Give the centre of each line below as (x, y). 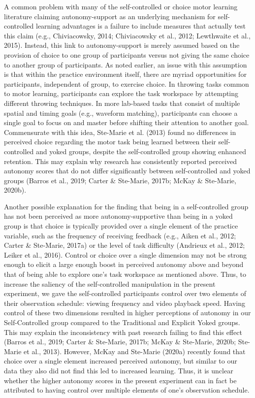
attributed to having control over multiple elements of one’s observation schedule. (127, 390)
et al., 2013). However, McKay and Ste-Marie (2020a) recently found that (135, 351)
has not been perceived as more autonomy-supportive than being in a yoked (118, 216)
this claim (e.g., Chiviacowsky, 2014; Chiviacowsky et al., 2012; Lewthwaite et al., (127, 35)
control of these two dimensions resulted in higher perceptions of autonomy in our (127, 313)
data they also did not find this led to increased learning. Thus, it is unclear (119, 370)
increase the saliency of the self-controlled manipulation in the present (110, 283)
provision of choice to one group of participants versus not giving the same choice (127, 54)
